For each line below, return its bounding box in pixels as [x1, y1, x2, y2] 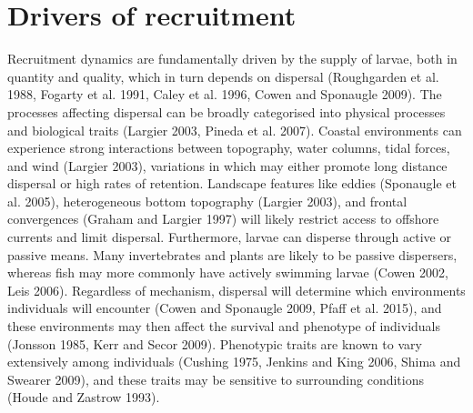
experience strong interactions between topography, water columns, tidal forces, [7, 138, 450, 157]
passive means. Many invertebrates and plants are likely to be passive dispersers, [7, 245, 458, 264]
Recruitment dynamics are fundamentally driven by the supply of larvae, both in [7, 49, 458, 68]
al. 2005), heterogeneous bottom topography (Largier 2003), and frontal [7, 191, 408, 210]
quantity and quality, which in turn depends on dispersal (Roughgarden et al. [7, 66, 439, 86]
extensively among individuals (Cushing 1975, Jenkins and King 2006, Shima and [7, 352, 461, 371]
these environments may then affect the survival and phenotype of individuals [7, 317, 441, 336]
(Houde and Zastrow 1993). [7, 388, 160, 407]
